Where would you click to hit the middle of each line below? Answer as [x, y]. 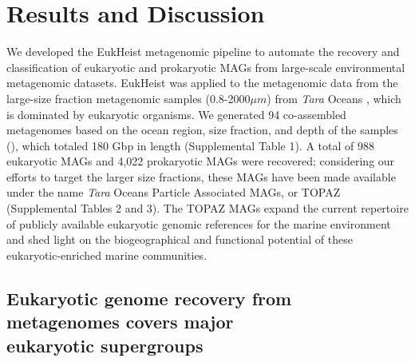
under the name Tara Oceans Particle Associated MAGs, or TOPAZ [174, 192]
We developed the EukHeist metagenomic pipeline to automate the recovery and [203, 52]
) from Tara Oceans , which [334, 98]
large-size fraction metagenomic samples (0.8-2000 [128, 98]
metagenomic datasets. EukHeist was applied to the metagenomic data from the [202, 83]
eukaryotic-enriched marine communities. [107, 255]
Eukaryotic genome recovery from [149, 298]
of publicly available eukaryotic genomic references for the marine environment [199, 223]
